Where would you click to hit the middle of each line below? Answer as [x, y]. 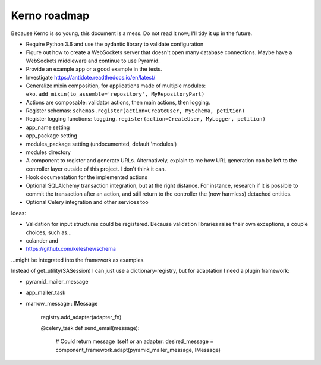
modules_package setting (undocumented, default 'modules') [101, 144]
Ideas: [18, 213]
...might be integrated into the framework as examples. [78, 260]
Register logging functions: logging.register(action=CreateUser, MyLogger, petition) [146, 119]
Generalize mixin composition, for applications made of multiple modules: [116, 86]
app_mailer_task [46, 292]
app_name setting [48, 127]
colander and [42, 240]
